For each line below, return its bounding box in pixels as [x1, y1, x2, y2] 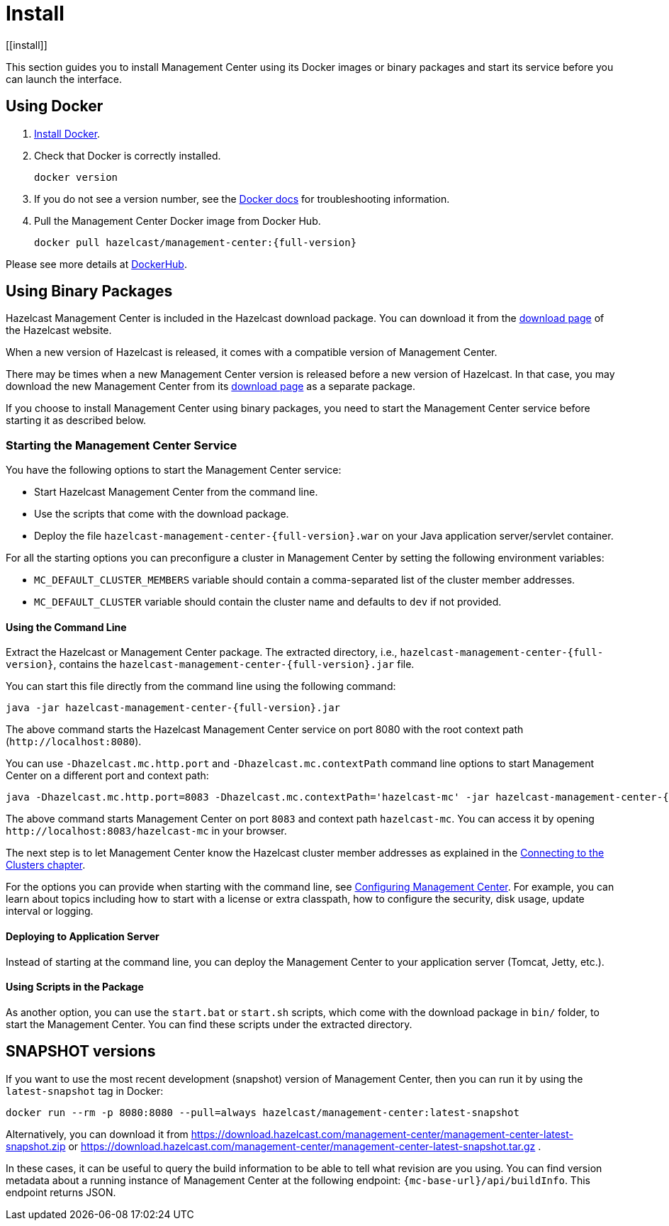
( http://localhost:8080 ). [6, 735, 142, 748]
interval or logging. [6, 905, 94, 918]
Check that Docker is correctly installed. [34, 149, 221, 162]
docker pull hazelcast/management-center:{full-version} [34, 236, 357, 248]
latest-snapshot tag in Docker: [6, 1084, 164, 1097]
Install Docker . [34, 127, 101, 140]
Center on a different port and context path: [6, 769, 209, 782]
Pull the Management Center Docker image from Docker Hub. [34, 214, 321, 227]
